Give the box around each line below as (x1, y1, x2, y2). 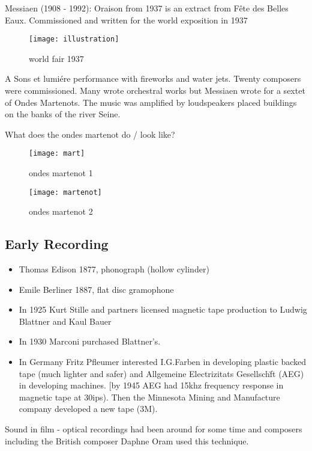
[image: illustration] (29, 35, 119, 44)
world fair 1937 (29, 52, 84, 64)
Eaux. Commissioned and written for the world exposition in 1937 (5, 13, 248, 26)
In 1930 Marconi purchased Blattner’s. (19, 335, 161, 348)
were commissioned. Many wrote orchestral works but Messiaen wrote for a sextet (5, 84, 305, 97)
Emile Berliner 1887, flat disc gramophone (19, 283, 174, 295)
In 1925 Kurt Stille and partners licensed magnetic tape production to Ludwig (19, 303, 307, 316)
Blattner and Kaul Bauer (19, 314, 112, 327)
